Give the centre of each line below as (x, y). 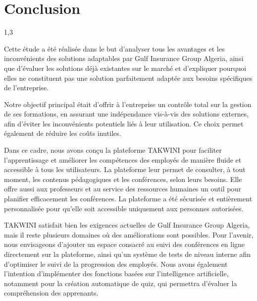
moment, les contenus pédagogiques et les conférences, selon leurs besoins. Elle (123, 179)
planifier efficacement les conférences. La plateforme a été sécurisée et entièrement (128, 199)
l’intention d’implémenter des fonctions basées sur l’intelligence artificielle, (116, 273)
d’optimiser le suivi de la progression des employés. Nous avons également (116, 264)
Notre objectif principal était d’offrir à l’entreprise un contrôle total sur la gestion (128, 104)
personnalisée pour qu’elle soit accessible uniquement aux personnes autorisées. (124, 208)
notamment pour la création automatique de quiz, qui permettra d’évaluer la (121, 283)
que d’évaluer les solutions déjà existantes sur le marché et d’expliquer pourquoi (125, 68)
